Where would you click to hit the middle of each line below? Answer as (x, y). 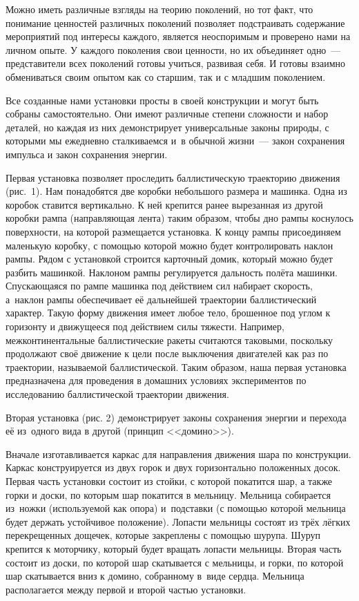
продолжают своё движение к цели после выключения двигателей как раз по (167, 353)
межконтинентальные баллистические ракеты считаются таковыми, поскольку (169, 340)
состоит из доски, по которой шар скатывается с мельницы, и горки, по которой (175, 562)
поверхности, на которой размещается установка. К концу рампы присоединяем (173, 231)
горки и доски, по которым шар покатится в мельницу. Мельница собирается (168, 494)
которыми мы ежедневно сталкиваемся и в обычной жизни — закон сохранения (175, 141)
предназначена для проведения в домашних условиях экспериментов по (156, 380)
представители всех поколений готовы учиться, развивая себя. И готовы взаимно (176, 63)
